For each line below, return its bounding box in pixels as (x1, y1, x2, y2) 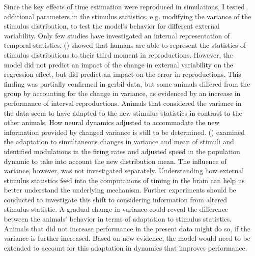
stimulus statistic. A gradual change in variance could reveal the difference (4, 204, 228, 214)
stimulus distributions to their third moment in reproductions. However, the (4, 49, 233, 60)
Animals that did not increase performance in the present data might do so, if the (4, 223, 251, 233)
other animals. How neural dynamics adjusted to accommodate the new (4, 117, 220, 128)
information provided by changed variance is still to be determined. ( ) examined (4, 127, 245, 137)
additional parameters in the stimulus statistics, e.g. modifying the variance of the (4, 11, 252, 21)
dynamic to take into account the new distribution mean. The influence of (4, 156, 227, 166)
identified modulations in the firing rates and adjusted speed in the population (4, 146, 240, 156)
